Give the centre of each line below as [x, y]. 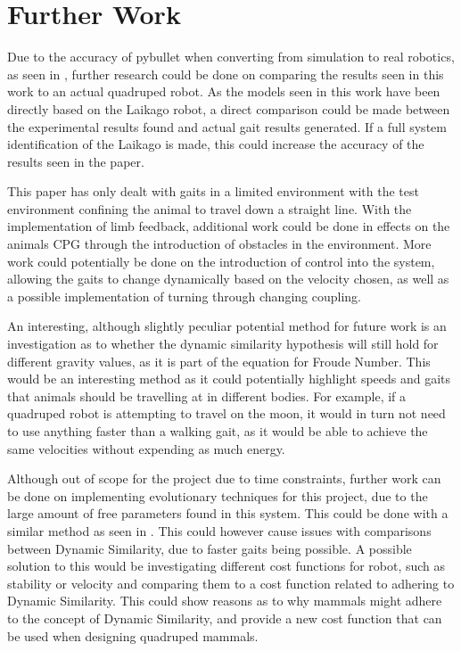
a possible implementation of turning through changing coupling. [184, 296]
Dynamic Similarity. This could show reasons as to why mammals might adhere [225, 601]
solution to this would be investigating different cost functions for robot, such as [226, 566]
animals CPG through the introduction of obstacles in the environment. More [219, 244]
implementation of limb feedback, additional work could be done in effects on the [229, 226]
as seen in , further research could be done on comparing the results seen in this [226, 74]
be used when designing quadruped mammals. [133, 635]
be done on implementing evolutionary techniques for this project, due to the [218, 495]
